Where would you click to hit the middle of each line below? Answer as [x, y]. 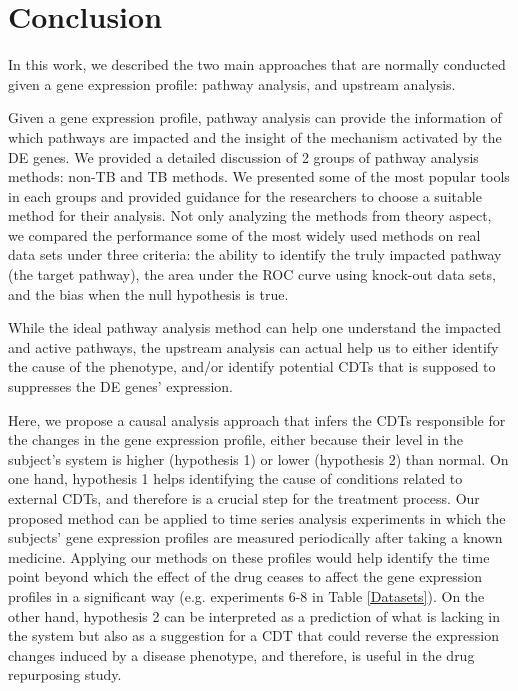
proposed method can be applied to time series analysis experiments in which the [257, 517]
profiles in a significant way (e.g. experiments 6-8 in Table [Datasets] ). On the [246, 595]
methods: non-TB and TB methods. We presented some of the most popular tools [259, 176]
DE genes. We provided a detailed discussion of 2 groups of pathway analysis [243, 156]
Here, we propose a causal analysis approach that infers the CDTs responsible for [257, 419]
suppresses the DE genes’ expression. [120, 386]
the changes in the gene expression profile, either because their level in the [236, 439]
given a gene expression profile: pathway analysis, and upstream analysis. [232, 83]
